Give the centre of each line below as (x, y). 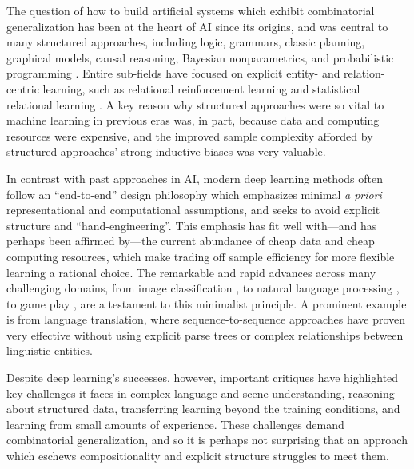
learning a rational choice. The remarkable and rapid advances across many (191, 272)
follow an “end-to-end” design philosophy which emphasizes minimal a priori (194, 194)
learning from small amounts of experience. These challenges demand (175, 424)
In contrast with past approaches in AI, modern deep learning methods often (195, 178)
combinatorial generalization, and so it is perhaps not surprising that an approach (207, 440)
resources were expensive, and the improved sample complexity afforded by (190, 135)
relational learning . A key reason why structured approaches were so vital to (195, 104)
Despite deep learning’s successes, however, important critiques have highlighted (203, 378)
